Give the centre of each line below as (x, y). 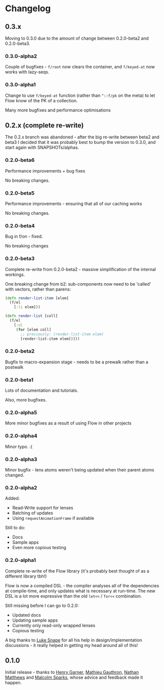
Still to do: (15, 528)
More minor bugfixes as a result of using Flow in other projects (68, 423)
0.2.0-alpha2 (21, 488)
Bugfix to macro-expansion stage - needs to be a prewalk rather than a (77, 362)
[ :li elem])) (27, 307)
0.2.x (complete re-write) (45, 125)
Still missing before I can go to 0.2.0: (42, 605)
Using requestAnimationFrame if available (53, 518)
